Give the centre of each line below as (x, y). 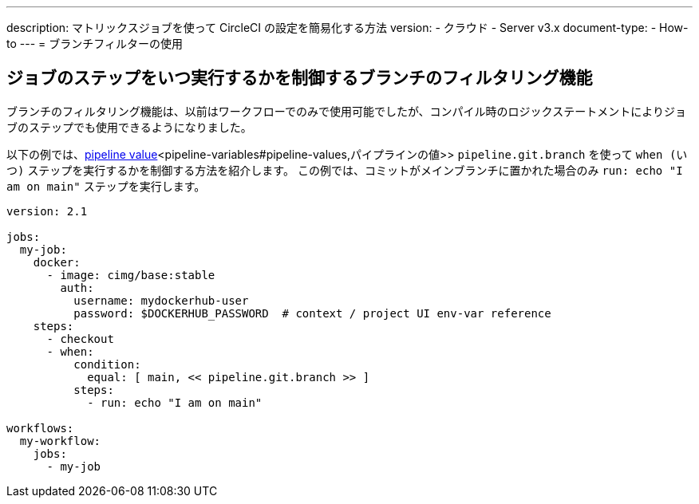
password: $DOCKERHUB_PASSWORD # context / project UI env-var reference (312, 313)
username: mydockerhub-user (161, 300)
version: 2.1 (47, 211)
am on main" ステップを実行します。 (106, 186)
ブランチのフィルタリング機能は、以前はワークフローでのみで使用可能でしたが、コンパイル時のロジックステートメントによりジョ (346, 111)
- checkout (80, 339)
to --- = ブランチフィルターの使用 (95, 43)
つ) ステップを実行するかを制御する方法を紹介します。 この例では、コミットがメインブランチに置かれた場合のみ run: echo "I (345, 170)
